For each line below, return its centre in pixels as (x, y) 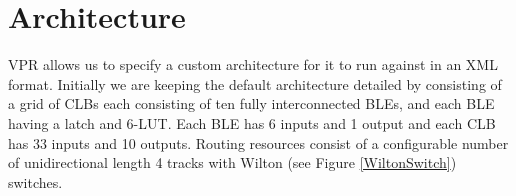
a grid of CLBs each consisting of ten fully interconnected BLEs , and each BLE (251, 103)
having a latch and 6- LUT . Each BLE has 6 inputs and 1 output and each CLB (252, 122)
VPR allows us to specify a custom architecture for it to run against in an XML (253, 64)
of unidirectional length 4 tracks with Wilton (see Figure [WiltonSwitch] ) (232, 162)
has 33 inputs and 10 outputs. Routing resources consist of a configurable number (258, 142)
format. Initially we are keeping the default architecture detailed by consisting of (255, 83)
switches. (35, 181)
